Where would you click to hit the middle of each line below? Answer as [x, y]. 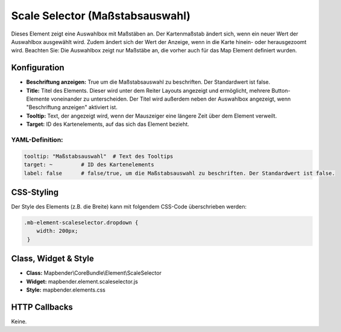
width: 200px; [57, 231]
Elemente [38, 99]
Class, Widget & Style [53, 259]
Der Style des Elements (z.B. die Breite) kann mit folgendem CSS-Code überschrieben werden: [129, 207]
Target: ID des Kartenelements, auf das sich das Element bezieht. [108, 124]
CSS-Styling [35, 192]
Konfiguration [38, 68]
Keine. [19, 321]
